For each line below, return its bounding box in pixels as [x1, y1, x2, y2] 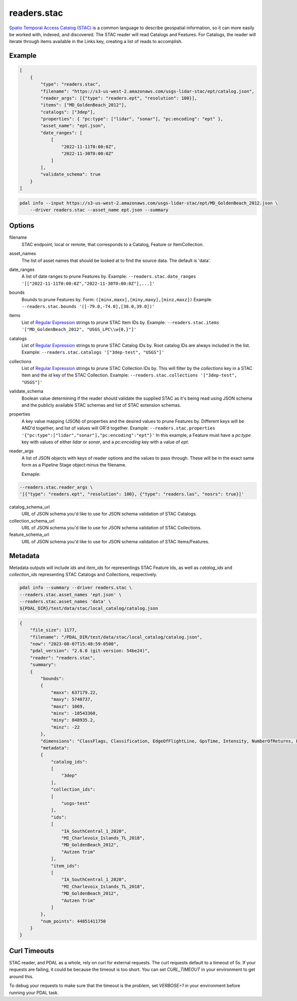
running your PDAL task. [9, 990, 59, 996]
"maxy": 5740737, [50, 696, 93, 702]
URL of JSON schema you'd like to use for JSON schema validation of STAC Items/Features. [21, 538, 210, 544]
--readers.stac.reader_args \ [19, 484, 93, 490]
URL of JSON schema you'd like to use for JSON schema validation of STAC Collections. [21, 525, 202, 531]
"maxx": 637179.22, [50, 689, 99, 695]
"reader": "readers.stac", [30, 655, 96, 661]
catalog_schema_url [9, 504, 50, 510]
